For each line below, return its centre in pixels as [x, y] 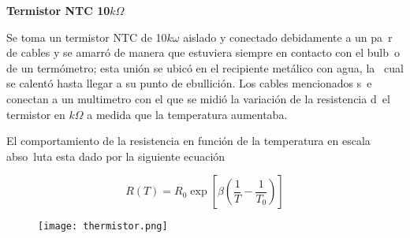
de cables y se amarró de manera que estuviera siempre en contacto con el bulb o [203, 52]
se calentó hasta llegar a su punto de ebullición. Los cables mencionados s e [189, 83]
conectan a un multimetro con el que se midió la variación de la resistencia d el [198, 98]
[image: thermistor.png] [103, 227]
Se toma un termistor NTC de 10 [87, 37]
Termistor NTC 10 [58, 10]
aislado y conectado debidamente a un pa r [288, 37]
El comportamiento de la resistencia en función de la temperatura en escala [188, 141]
